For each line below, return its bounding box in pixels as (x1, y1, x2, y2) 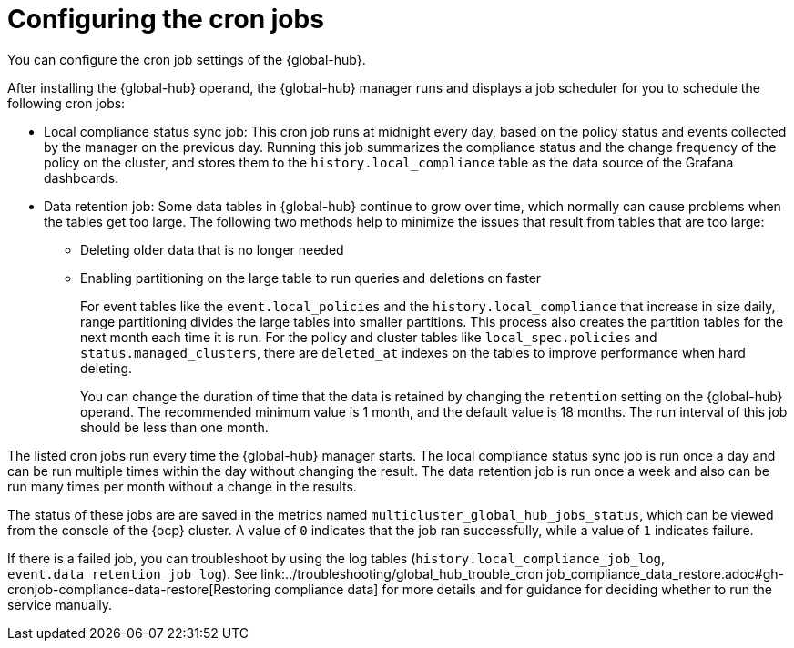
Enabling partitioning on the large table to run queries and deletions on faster (80, 269, 542, 286)
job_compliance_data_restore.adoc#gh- (546, 565, 784, 582)
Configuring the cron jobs (7, 4, 324, 35)
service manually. (7, 596, 113, 613)
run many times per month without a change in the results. (7, 478, 357, 494)
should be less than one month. (80, 419, 269, 435)
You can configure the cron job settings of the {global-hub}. (7, 51, 366, 67)
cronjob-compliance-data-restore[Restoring (7, 581, 271, 597)
